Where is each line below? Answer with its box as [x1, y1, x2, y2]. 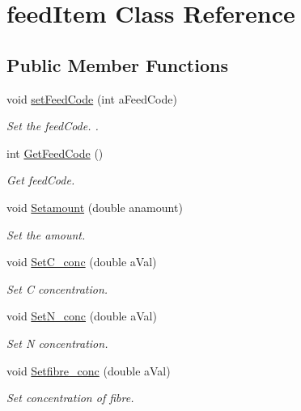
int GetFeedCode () [6, 144, 104, 161]
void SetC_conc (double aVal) [6, 253, 157, 270]
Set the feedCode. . [6, 117, 99, 134]
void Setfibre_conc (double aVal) [6, 362, 171, 379]
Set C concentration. [6, 280, 108, 297]
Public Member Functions [6, 52, 228, 77]
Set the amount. [6, 226, 86, 243]
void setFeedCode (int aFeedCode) [6, 90, 177, 107]
